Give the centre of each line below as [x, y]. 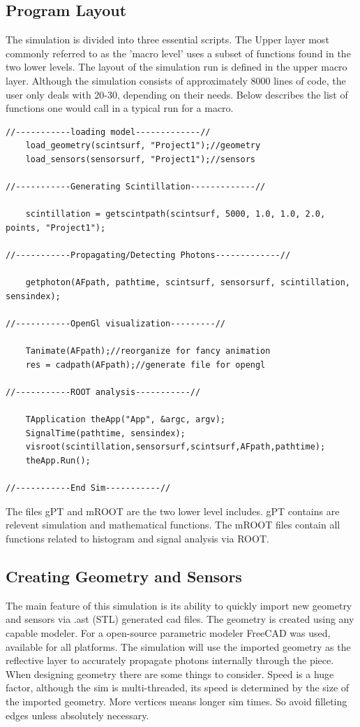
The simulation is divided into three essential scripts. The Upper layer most [167, 39]
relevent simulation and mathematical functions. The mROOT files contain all [173, 525]
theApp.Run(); [58, 461]
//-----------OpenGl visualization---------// [115, 324]
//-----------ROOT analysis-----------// [103, 393]
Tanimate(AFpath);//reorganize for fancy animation [148, 351]
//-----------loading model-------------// [108, 132]
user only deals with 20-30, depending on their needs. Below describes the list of [177, 94]
